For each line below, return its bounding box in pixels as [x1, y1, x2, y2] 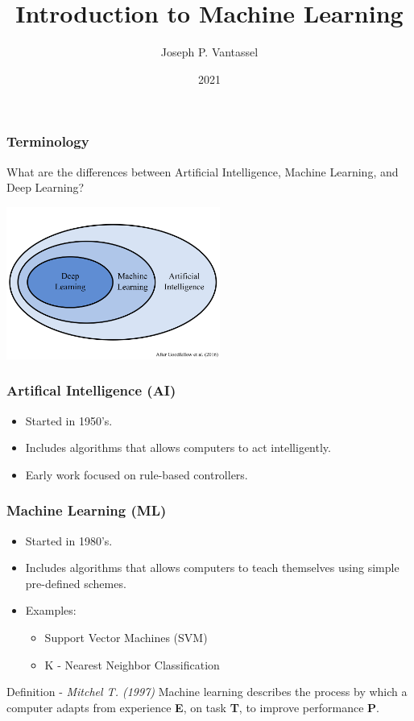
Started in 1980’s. [25, 532, 113, 549]
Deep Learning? [6, 179, 85, 196]
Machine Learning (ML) [6, 500, 167, 520]
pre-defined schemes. [25, 574, 126, 591]
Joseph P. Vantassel [160, 44, 259, 60]
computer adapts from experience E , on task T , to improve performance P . [6, 698, 379, 715]
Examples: [25, 602, 77, 619]
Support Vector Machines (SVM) [44, 628, 208, 645]
